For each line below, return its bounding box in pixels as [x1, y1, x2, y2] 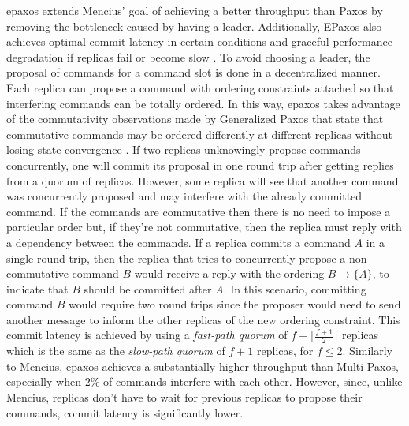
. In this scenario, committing [223, 280, 366, 297]
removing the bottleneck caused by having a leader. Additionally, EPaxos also [6, 17, 382, 34]
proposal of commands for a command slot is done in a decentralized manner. [6, 64, 381, 80]
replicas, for [257, 342, 314, 359]
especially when [6, 373, 81, 390]
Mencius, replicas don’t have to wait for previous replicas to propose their [6, 389, 363, 405]
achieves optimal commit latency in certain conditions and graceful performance [6, 33, 392, 50]
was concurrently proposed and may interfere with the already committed [6, 188, 363, 204]
